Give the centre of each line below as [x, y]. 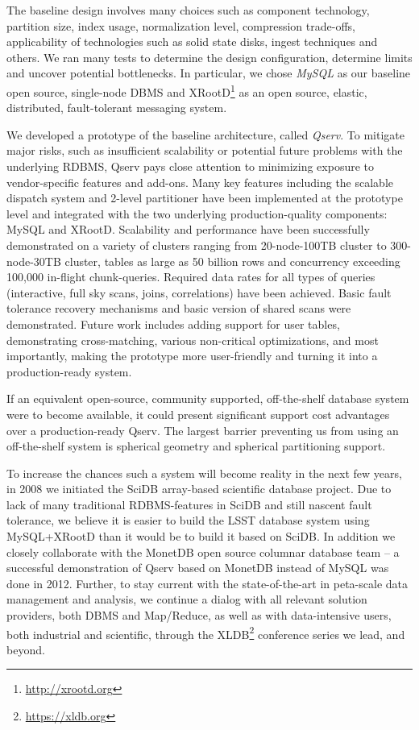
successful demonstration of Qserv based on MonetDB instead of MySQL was [198, 568]
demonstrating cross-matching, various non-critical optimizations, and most [193, 340]
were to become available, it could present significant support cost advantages [198, 414]
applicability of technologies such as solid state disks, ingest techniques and [192, 41]
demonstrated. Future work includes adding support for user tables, [173, 324]
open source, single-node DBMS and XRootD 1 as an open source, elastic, [187, 90]
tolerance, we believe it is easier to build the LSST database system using [188, 520]
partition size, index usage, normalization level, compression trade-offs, [181, 25]
